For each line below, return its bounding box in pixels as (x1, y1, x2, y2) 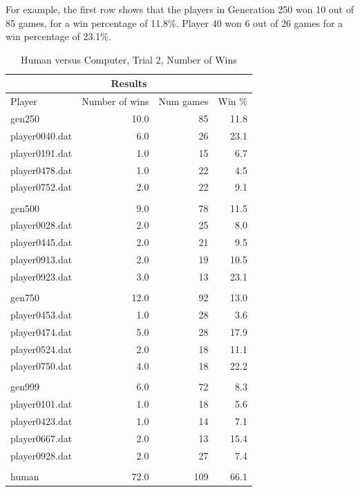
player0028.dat (10, 218, 73, 232)
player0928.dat (10, 448, 73, 462)
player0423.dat (10, 414, 73, 428)
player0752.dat (10, 180, 73, 194)
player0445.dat (10, 235, 73, 249)
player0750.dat (10, 359, 73, 373)
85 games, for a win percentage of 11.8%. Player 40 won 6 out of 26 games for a (6, 15, 343, 30)
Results (111, 76, 147, 91)
